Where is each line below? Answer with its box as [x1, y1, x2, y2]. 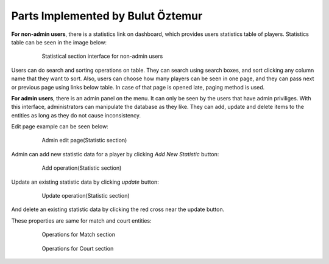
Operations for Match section [41, 231, 116, 238]
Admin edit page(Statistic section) [41, 137, 127, 144]
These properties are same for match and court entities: [11, 217, 152, 224]
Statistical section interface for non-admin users [41, 52, 163, 60]
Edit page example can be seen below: [11, 123, 109, 130]
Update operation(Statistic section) [41, 192, 130, 200]
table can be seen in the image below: [11, 38, 107, 46]
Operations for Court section [41, 245, 114, 252]
